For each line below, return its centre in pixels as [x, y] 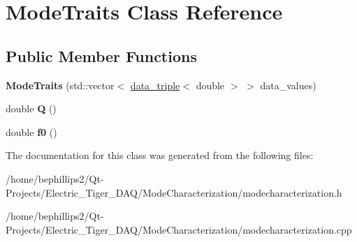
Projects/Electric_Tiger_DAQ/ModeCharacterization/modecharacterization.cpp [179, 229]
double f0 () [31, 131]
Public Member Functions [101, 55]
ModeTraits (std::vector [60, 85]
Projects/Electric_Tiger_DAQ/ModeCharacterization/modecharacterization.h [174, 192]
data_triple [155, 85]
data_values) [288, 85]
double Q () [31, 108]
